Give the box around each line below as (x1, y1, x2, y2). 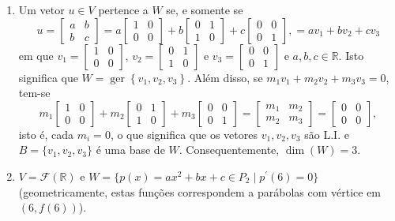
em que (18, 47, 54, 63)
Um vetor (18, 2, 65, 17)
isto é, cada (18, 125, 74, 142)
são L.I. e (304, 125, 349, 142)
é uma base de (96, 141, 165, 158)
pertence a (98, 2, 149, 17)
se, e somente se (166, 2, 243, 17)
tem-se (18, 84, 51, 101)
